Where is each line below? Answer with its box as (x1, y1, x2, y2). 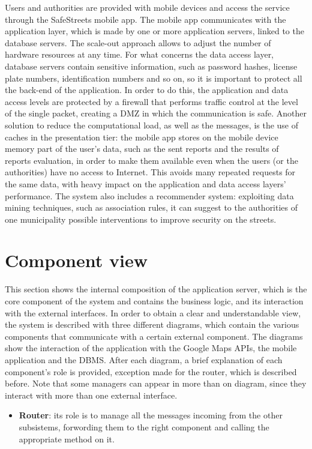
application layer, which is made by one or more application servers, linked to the (5, 25, 304, 37)
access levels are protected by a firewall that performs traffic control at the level (5, 95, 298, 107)
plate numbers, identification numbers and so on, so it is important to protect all (5, 71, 302, 84)
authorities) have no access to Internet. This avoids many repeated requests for (5, 166, 296, 178)
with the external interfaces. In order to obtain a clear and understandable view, (5, 306, 301, 319)
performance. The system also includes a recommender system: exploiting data (5, 189, 294, 202)
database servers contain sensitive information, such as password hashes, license (5, 59, 298, 72)
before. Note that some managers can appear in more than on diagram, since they (5, 377, 307, 390)
